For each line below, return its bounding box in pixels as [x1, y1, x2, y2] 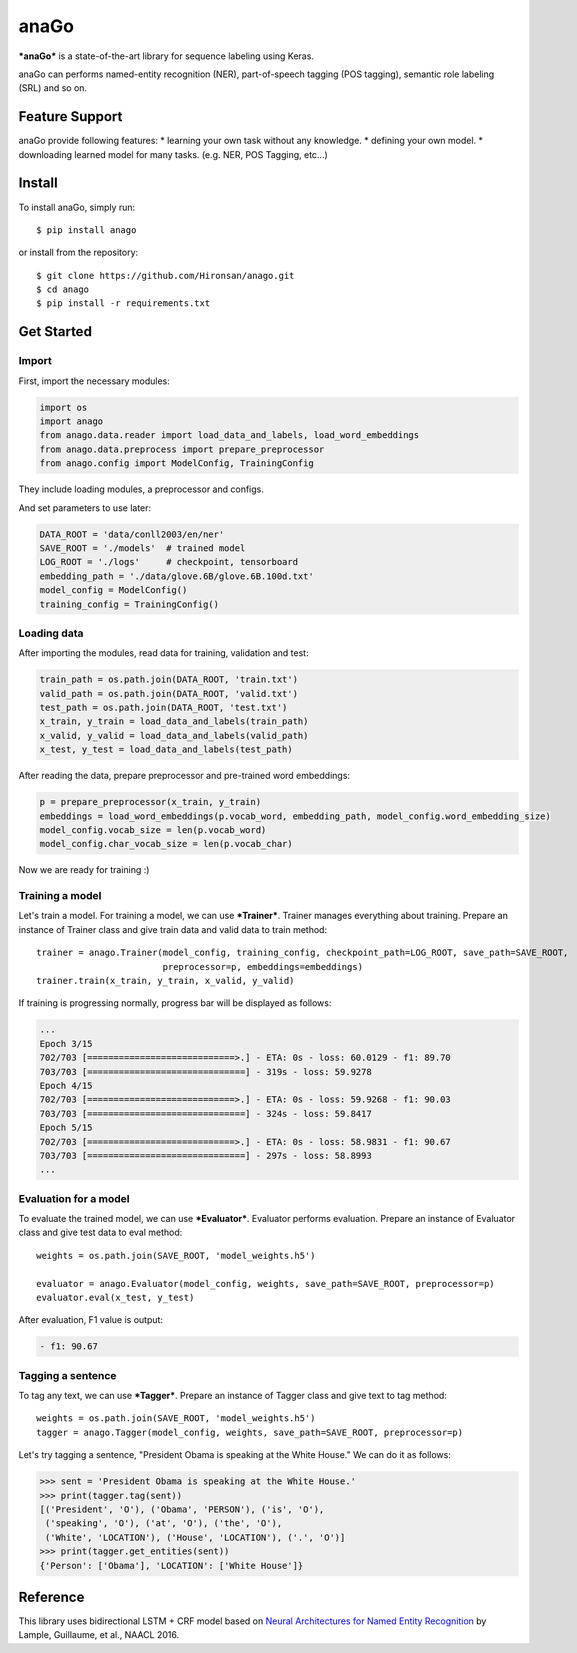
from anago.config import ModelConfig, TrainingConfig [39, 458, 314, 469]
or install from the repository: [18, 246, 139, 259]
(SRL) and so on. [18, 82, 88, 94]
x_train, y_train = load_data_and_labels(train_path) [39, 716, 309, 727]
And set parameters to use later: [18, 501, 152, 514]
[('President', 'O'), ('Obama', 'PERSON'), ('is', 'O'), [39, 1504, 325, 1515]
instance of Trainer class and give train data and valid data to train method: [18, 923, 328, 935]
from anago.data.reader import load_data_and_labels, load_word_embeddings [39, 430, 420, 441]
